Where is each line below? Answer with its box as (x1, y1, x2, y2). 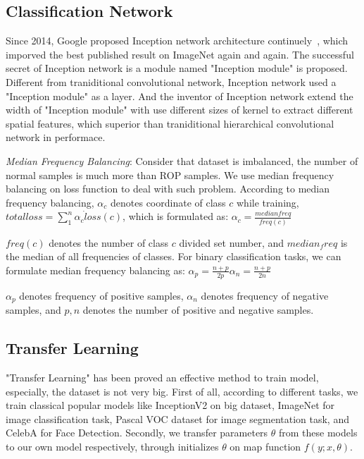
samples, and (6, 302, 61, 317)
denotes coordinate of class (111, 195, 226, 209)
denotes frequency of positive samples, (19, 288, 184, 302)
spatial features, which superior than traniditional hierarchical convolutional (6, 116, 334, 130)
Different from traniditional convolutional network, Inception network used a (6, 74, 337, 89)
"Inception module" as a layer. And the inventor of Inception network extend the (6, 88, 353, 103)
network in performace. (6, 130, 106, 145)
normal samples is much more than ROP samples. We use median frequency (6, 167, 334, 182)
